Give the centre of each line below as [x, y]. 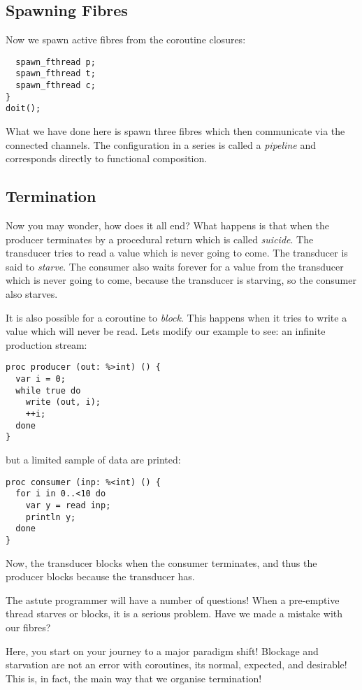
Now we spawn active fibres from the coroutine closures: [126, 39]
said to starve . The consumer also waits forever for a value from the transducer [175, 266]
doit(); [23, 109]
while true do [48, 390]
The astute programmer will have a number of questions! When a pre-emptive [173, 599]
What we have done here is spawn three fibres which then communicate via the [175, 131]
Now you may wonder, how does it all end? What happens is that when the [168, 225]
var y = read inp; [68, 505]
